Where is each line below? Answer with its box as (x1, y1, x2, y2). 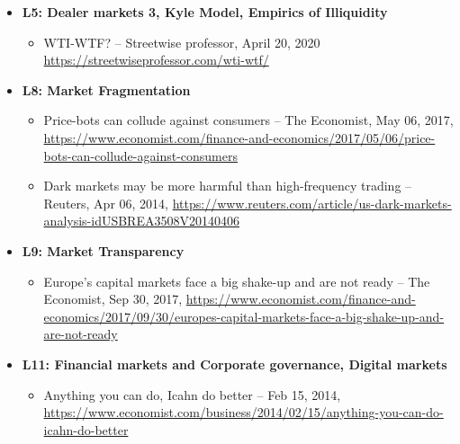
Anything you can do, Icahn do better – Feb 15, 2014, (43, 385, 341, 404)
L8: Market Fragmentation (22, 80, 191, 99)
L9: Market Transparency (22, 241, 185, 260)
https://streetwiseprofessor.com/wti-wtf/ (43, 50, 269, 69)
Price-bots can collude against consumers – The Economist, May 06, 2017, (43, 111, 454, 129)
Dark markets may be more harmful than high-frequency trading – (43, 176, 412, 195)
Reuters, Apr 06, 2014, (43, 193, 168, 212)
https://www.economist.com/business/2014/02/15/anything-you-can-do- (43, 403, 444, 422)
